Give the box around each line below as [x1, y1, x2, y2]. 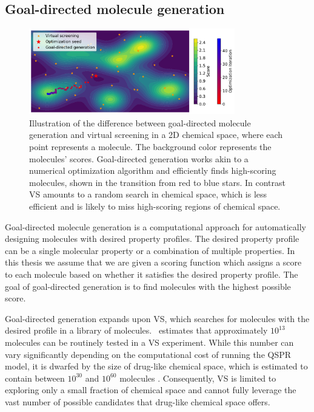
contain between [5, 371, 65, 384]
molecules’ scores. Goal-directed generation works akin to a [29, 152, 249, 165]
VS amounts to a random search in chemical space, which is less [29, 188, 267, 201]
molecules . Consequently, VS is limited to [119, 371, 276, 384]
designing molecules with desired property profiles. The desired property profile [5, 232, 299, 245]
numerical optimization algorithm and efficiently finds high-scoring [29, 164, 276, 177]
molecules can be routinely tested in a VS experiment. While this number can [5, 335, 294, 348]
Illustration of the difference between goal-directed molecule [29, 116, 251, 129]
